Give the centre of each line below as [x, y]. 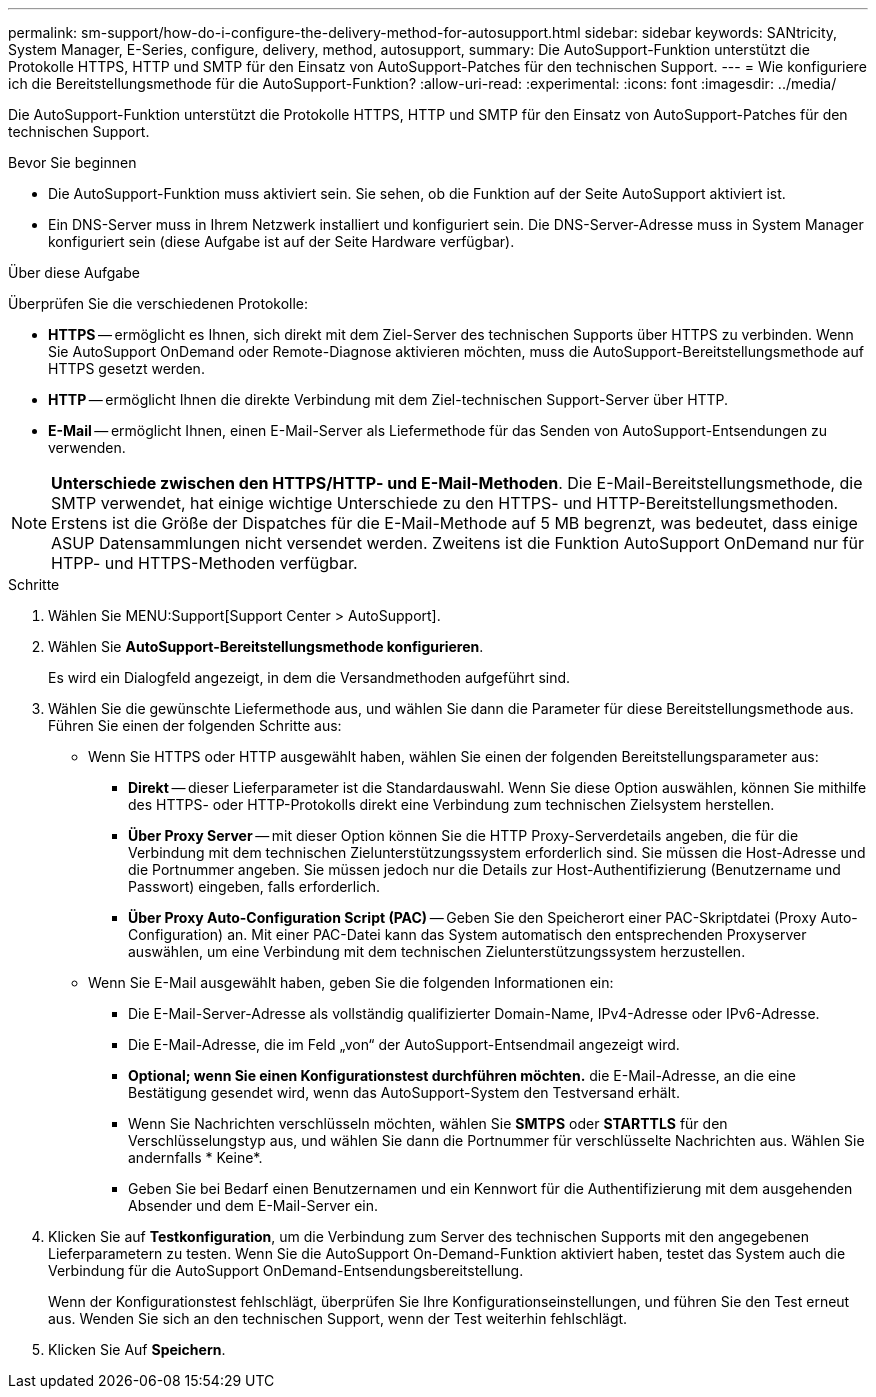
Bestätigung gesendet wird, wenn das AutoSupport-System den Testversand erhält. [404, 1092]
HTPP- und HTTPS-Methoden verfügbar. [204, 563]
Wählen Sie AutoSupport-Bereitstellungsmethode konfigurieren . [266, 646]
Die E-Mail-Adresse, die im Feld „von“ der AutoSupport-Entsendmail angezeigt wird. [404, 1044]
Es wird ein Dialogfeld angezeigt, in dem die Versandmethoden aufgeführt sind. [309, 677]
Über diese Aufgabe [74, 272]
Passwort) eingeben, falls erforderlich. [254, 886]
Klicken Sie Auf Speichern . [137, 1349]
